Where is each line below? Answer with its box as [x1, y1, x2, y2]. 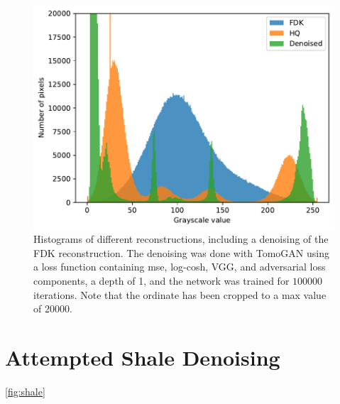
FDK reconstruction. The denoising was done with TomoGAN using [33, 245, 329, 260]
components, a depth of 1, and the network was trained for [33, 273, 290, 288]
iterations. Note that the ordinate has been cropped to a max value [33, 287, 327, 302]
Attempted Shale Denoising [5, 342, 280, 371]
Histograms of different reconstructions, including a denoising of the [33, 231, 329, 246]
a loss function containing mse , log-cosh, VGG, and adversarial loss [33, 259, 326, 274]
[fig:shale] [5, 383, 45, 398]
